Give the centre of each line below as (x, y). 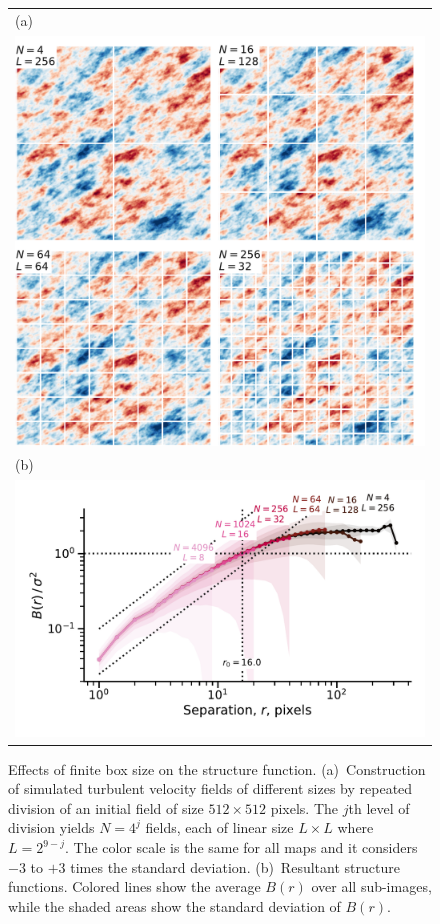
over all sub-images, (371, 886)
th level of (379, 807)
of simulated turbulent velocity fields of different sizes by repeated (210, 788)
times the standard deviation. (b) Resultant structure (235, 866)
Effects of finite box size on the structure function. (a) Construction (217, 768)
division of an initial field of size (106, 807)
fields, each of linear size (219, 827)
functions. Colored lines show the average (134, 886)
